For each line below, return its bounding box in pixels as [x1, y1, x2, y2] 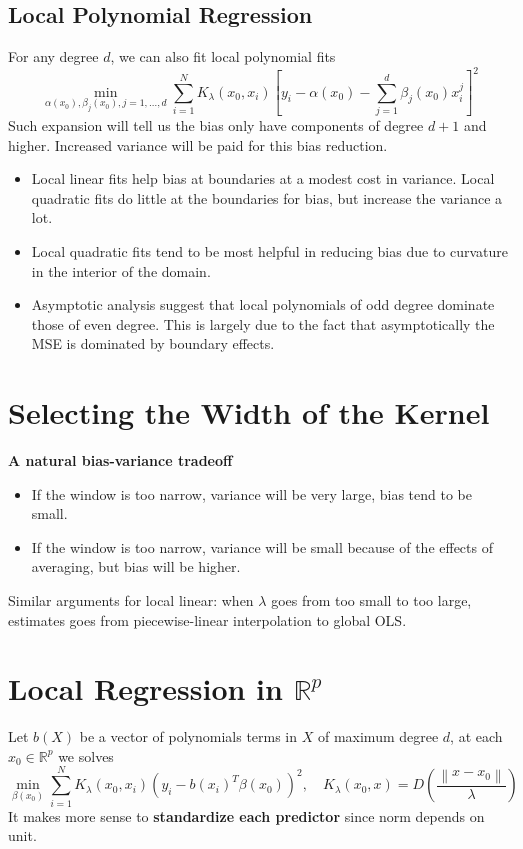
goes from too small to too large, [271, 589, 472, 610]
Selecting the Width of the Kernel [8, 392, 490, 433]
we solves [58, 745, 114, 766]
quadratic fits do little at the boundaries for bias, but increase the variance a [31, 187, 503, 208]
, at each [450, 726, 503, 747]
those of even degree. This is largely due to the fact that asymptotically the [31, 313, 495, 334]
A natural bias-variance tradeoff [8, 450, 233, 471]
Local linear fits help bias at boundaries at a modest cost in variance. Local [31, 168, 495, 189]
